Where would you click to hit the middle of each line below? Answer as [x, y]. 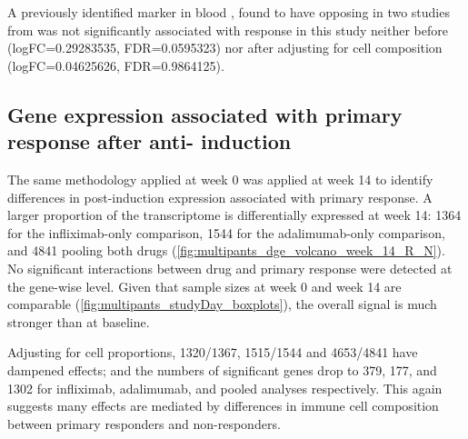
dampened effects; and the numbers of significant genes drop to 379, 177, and [222, 369]
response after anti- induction [149, 141]
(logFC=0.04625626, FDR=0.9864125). [116, 65]
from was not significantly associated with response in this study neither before [228, 30]
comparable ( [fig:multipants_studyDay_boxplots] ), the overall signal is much [222, 304]
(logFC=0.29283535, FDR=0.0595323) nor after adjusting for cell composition [225, 48]
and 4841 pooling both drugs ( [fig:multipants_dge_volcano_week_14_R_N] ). [226, 250]
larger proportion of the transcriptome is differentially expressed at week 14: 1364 [234, 215]
